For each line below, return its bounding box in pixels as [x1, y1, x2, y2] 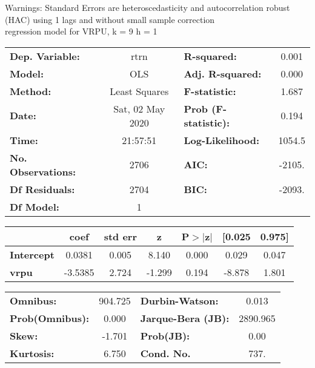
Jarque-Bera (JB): [140, 310, 230, 325]
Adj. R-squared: [184, 66, 262, 80]
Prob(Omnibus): [10, 310, 90, 325]
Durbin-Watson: [140, 293, 219, 307]
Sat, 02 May [113, 101, 165, 116]
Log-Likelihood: [184, 133, 260, 147]
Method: [10, 84, 51, 98]
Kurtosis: [10, 346, 55, 360]
